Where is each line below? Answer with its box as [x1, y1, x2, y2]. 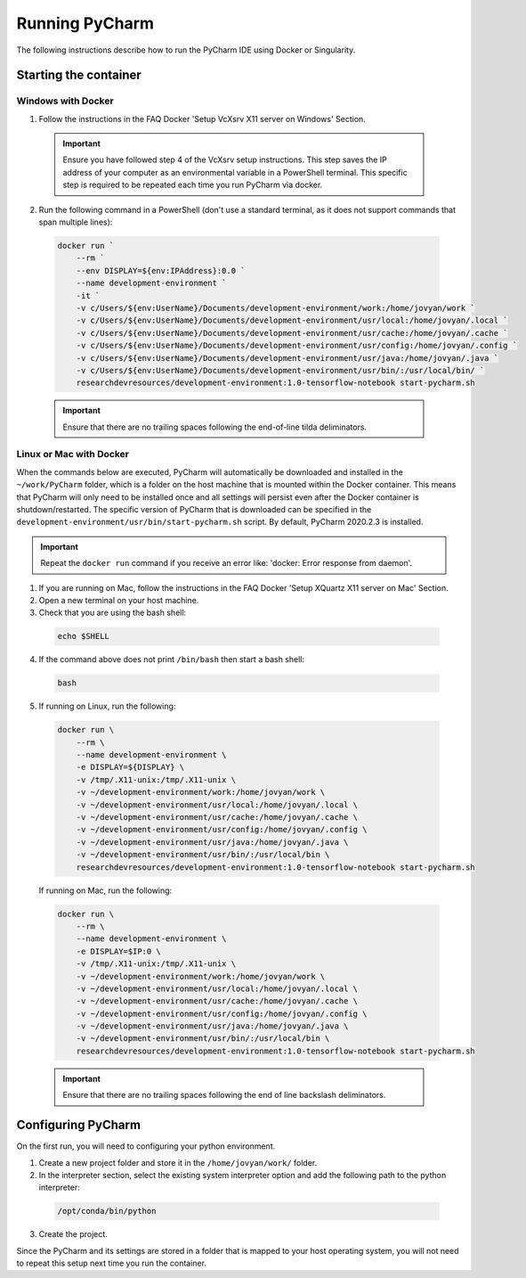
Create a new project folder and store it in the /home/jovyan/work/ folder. [38, 1157, 318, 1167]
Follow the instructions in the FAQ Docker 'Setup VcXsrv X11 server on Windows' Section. [38, 113, 367, 124]
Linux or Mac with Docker [16, 448, 129, 461]
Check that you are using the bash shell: [38, 607, 187, 619]
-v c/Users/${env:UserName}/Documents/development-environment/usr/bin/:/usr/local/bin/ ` [76, 365, 485, 375]
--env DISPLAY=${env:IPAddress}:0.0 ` [76, 266, 246, 275]
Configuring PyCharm [16, 1118, 142, 1133]
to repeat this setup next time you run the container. [16, 1258, 206, 1269]
